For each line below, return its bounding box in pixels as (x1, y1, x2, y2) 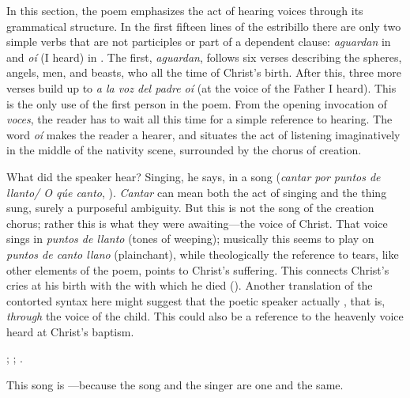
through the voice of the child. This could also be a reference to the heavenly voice (6, 308, 404, 324)
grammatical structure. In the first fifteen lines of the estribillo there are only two (6, 17, 401, 34)
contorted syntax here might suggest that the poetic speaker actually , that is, (6, 292, 386, 309)
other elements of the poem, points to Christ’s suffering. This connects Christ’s (6, 261, 389, 278)
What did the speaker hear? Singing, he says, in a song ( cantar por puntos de (6, 168, 381, 184)
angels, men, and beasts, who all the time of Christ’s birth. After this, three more (6, 64, 401, 81)
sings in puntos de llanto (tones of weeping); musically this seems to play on (6, 230, 374, 247)
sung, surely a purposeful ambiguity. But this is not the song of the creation (6, 199, 374, 216)
